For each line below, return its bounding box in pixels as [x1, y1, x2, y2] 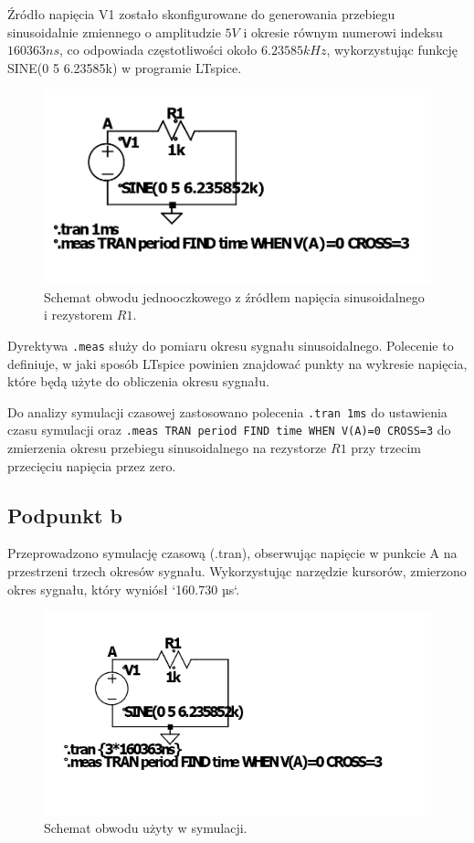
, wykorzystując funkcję [326, 40, 458, 59]
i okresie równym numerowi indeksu [243, 22, 443, 41]
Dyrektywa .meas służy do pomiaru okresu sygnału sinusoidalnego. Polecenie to [7, 335, 454, 354]
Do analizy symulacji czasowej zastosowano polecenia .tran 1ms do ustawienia [7, 402, 448, 421]
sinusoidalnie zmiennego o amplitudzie [7, 22, 221, 41]
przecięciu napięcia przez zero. [7, 456, 176, 475]
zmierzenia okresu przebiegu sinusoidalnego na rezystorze [7, 438, 327, 457]
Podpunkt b [7, 501, 122, 529]
